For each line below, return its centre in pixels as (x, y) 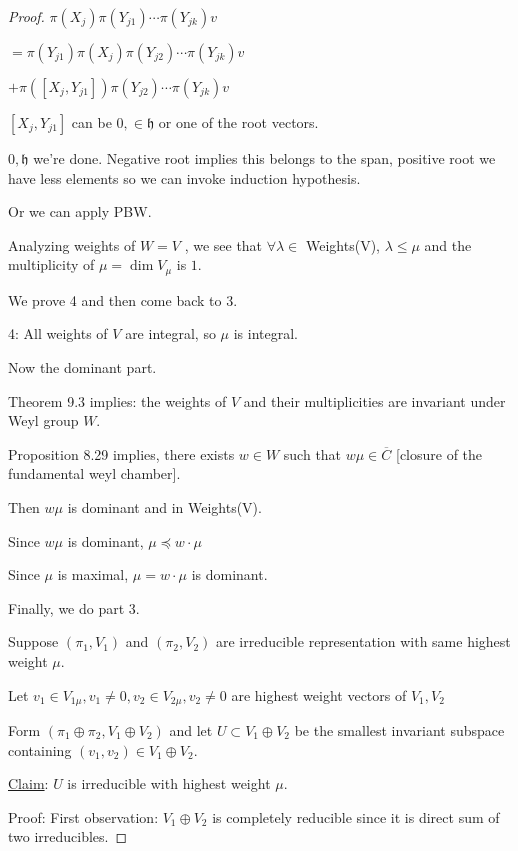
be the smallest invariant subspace (399, 730)
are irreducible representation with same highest (363, 641)
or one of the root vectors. (238, 122)
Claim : (28, 783)
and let (191, 730)
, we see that (223, 244)
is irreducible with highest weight (169, 783)
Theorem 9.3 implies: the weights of (117, 400)
